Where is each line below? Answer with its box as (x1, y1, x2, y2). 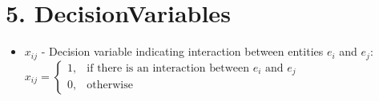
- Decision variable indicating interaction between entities (41, 43, 324, 60)
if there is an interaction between (87, 62, 250, 74)
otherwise (87, 80, 133, 91)
